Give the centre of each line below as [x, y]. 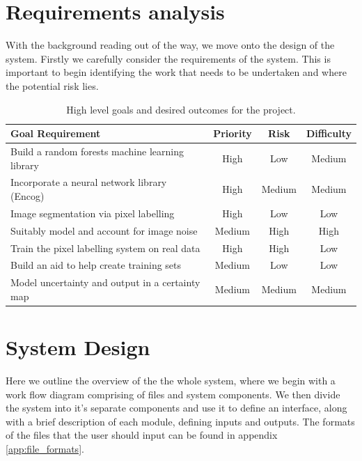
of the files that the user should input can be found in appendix [142, 435]
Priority [233, 133]
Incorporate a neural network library [89, 182]
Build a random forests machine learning [97, 151]
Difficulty [329, 133]
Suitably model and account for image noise [104, 230]
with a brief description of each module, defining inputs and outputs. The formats [180, 421]
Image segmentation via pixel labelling [93, 213]
